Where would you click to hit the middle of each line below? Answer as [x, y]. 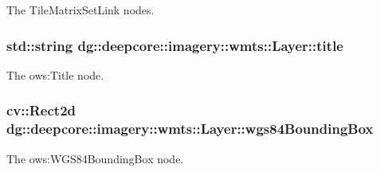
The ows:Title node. [55, 74]
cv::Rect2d [41, 110]
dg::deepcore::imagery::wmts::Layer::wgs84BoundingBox [190, 129]
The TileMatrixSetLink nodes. [80, 10]
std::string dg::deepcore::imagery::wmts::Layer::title [175, 45]
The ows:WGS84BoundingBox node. [95, 158]
